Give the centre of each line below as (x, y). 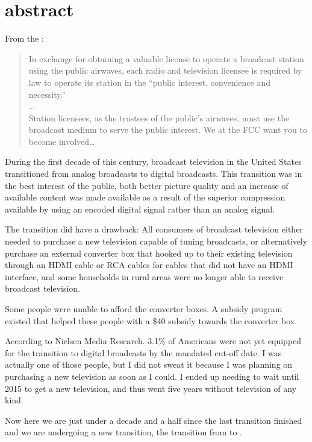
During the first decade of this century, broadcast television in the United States (153, 162)
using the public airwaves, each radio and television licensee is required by (165, 70)
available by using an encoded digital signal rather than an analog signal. (140, 209)
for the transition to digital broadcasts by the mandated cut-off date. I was (143, 352)
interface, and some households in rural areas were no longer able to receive (144, 276)
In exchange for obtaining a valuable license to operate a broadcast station (166, 58)
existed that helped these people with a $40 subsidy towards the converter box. (151, 320)
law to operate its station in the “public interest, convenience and (150, 82)
